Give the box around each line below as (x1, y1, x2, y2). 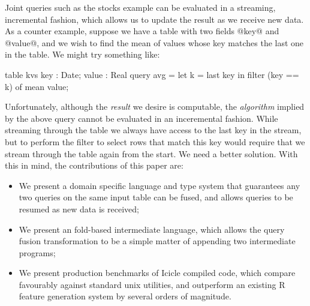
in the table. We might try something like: (5, 48, 160, 61)
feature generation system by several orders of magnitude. (19, 290, 231, 302)
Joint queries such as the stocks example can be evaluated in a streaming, (5, 1, 276, 13)
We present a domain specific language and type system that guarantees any (19, 179, 300, 191)
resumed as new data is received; (19, 202, 139, 215)
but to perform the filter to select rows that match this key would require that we (5, 135, 305, 148)
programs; (19, 246, 56, 259)
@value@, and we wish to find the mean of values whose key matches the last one (5, 36, 304, 49)
